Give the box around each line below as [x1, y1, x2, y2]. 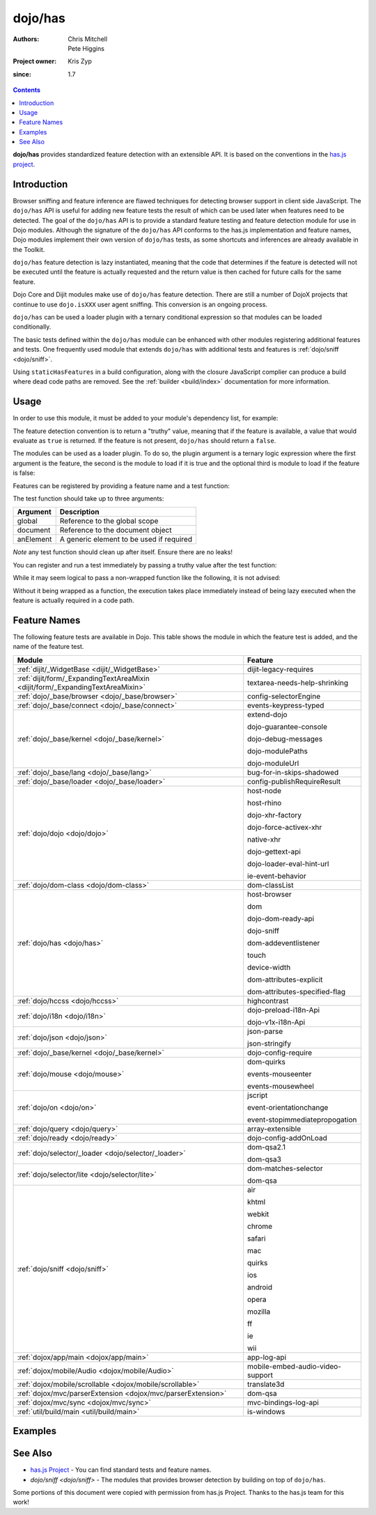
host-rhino [247, 798, 282, 808]
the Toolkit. [13, 245, 45, 253]
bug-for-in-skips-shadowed [247, 767, 339, 777]
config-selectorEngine [247, 691, 321, 701]
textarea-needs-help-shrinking [247, 677, 349, 687]
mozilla [247, 1306, 271, 1316]
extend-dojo [247, 709, 288, 719]
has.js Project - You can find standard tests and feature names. [30, 1466, 212, 1474]
